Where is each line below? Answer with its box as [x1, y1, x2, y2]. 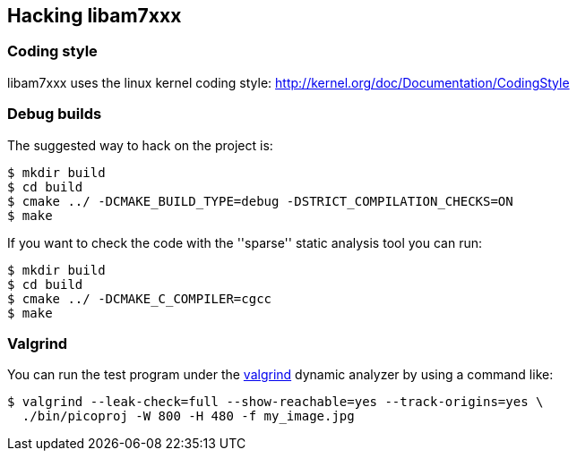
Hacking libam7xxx [7, 4, 182, 27]
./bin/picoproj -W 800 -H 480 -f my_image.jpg [22, 409, 355, 424]
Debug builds [7, 105, 102, 123]
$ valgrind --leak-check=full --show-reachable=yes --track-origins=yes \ [7, 394, 544, 410]
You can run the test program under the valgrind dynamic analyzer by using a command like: [7, 367, 554, 383]
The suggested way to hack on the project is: [7, 137, 273, 153]
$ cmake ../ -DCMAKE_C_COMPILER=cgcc [7, 291, 272, 306]
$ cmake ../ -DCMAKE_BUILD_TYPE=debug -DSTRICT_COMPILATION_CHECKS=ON [7, 193, 513, 208]
